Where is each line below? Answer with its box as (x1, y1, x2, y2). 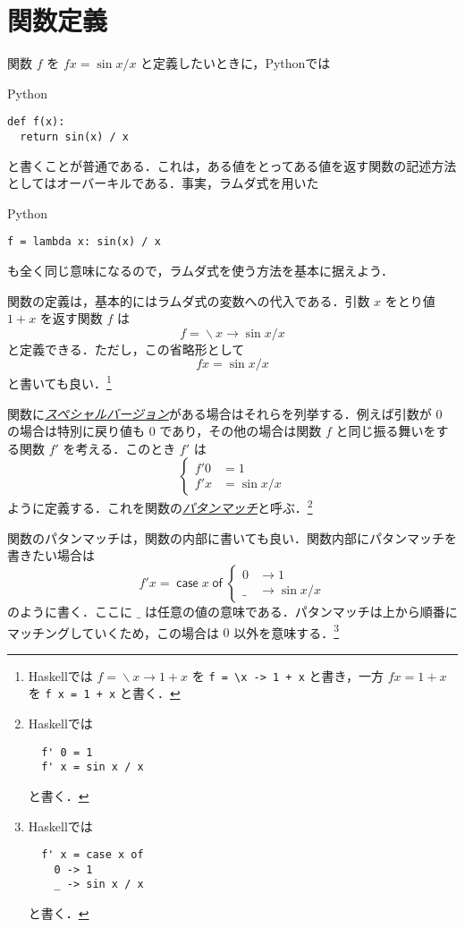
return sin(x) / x (20, 130, 130, 143)
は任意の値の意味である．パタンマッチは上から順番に (145, 601, 458, 620)
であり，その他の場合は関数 (159, 421, 322, 440)
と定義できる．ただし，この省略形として (7, 339, 245, 358)
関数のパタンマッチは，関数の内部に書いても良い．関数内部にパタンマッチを (7, 528, 457, 547)
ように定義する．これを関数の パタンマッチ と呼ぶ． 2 (7, 496, 313, 517)
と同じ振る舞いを (335, 421, 436, 440)
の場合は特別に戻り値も (7, 421, 145, 440)
